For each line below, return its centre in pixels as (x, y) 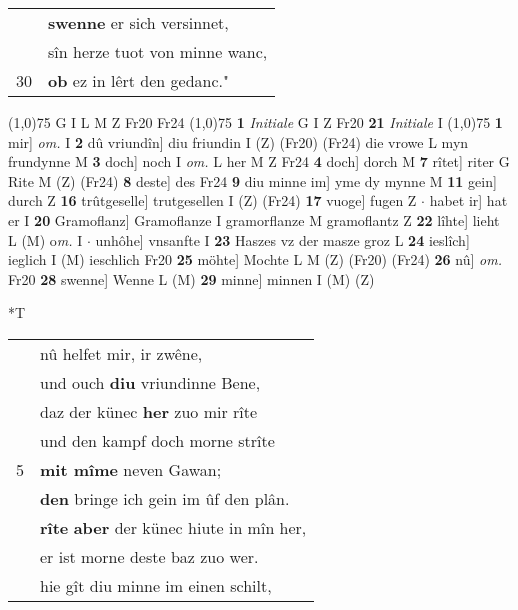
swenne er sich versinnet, (138, 22)
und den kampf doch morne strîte (157, 440)
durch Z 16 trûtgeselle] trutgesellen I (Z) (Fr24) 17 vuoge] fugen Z (212, 200)
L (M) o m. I (45, 239)
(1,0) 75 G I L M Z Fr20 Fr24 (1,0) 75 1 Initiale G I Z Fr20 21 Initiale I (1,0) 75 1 (255, 122)
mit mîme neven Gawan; (131, 469)
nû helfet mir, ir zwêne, (121, 353)
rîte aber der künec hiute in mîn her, (173, 527)
